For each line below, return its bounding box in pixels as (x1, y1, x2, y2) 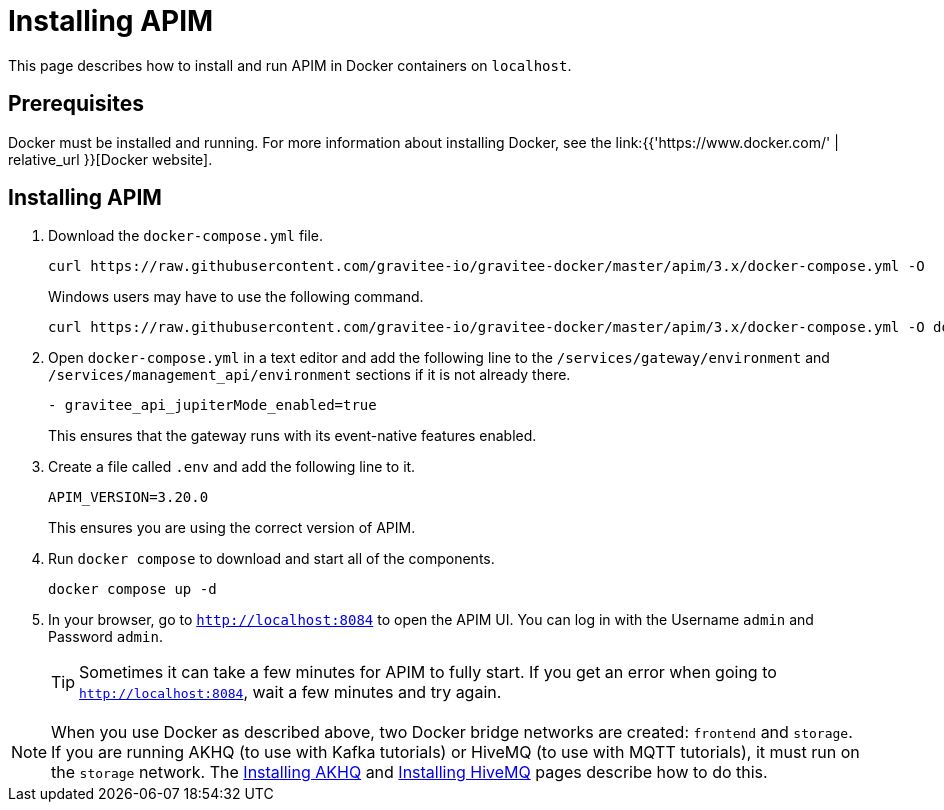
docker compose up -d (48, 581, 217, 598)
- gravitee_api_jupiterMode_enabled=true (48, 397, 377, 414)
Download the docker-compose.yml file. (48, 227, 324, 245)
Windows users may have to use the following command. (48, 288, 424, 306)
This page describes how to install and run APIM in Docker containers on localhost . (8, 56, 572, 74)
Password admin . (48, 628, 163, 646)
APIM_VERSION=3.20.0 (48, 489, 209, 506)
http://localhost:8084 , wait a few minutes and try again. (79, 682, 502, 703)
